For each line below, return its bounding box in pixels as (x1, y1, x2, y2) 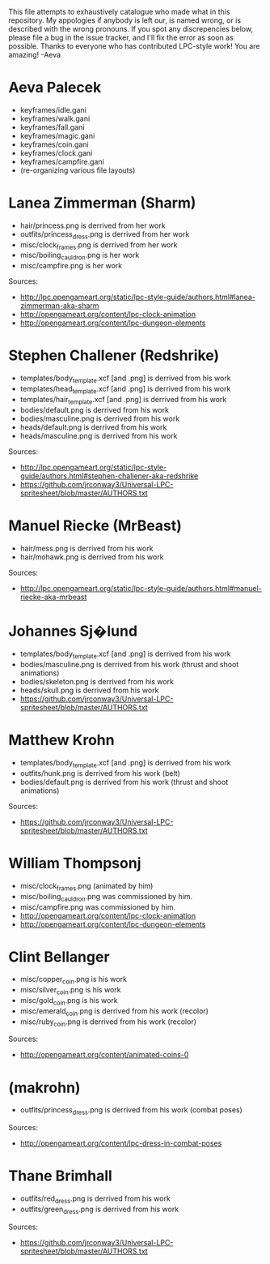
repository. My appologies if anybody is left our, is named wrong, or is (8, 15, 241, 25)
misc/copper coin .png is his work (19, 975, 128, 986)
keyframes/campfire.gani (19, 156, 105, 166)
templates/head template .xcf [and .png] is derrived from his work (19, 384, 231, 396)
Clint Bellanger (8, 948, 111, 966)
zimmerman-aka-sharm (19, 301, 99, 311)
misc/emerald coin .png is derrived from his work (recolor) (19, 1005, 209, 1018)
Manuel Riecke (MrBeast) (8, 516, 182, 534)
